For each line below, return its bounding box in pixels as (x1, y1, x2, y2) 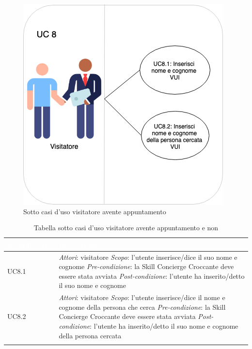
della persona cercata (59, 330, 122, 340)
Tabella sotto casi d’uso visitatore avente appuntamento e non (33, 222, 219, 233)
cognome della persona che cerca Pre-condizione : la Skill (59, 301, 226, 312)
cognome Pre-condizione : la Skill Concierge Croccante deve (59, 261, 234, 271)
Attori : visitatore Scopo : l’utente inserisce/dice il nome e (59, 292, 225, 302)
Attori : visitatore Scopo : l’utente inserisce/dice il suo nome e (59, 252, 237, 262)
